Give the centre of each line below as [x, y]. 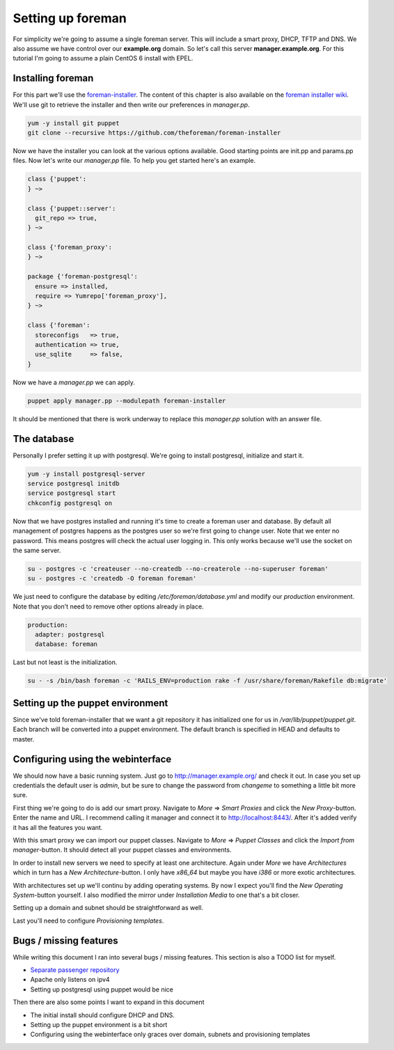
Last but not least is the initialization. [65, 662]
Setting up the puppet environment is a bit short [99, 1024]
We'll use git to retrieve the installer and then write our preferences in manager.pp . [131, 104]
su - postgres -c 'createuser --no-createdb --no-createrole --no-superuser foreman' [178, 569]
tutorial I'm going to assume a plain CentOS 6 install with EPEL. [103, 58]
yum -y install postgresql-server [86, 474]
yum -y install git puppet [73, 123]
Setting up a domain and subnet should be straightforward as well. [108, 908]
